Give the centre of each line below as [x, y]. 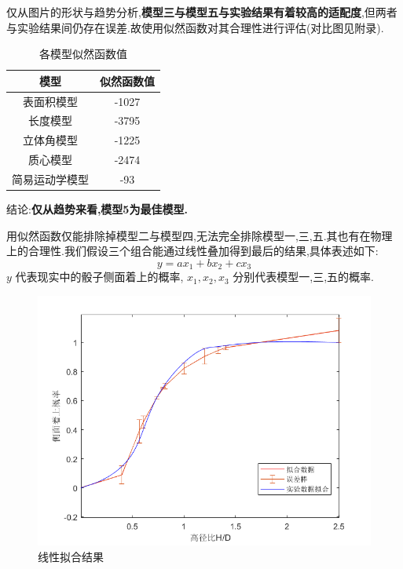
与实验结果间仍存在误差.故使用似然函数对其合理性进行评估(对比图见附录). [195, 27]
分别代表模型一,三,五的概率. [304, 277]
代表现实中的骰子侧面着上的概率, [99, 277]
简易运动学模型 [50, 179]
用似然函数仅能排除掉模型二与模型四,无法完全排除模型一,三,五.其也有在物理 [200, 235]
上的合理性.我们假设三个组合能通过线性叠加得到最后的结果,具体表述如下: [192, 251]
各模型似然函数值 [83, 54]
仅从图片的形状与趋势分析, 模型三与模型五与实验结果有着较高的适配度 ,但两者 [202, 12]
